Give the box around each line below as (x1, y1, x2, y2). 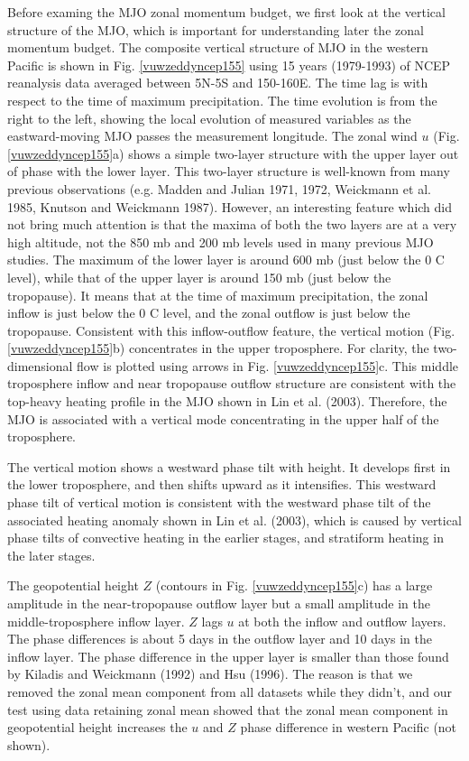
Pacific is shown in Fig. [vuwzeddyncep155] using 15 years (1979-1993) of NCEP (7, 55, 451, 74)
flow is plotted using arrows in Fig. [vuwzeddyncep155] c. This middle (77, 356, 459, 375)
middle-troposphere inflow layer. (7, 611, 185, 630)
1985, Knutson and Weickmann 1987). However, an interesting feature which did (7, 197, 453, 216)
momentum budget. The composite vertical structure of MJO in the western (7, 38, 428, 57)
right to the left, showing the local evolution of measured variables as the (7, 108, 411, 127)
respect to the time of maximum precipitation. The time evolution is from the (7, 90, 437, 109)
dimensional (7, 356, 73, 375)
